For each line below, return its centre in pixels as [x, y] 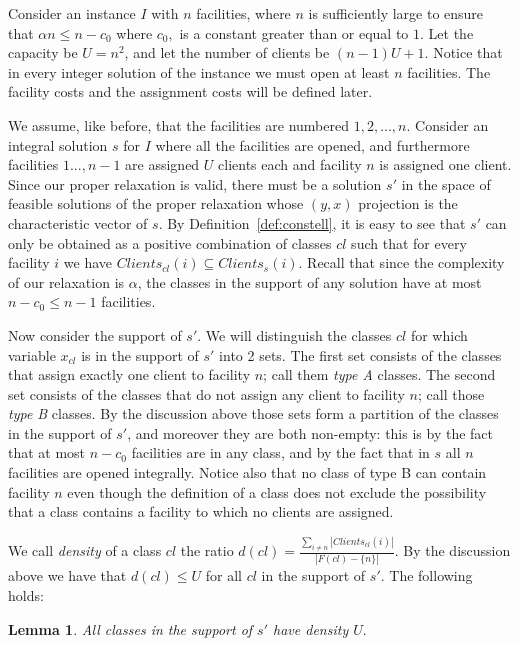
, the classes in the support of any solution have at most [309, 281]
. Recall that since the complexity [401, 262]
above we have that [67, 575]
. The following [426, 575]
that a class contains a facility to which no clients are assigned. [201, 511]
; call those [451, 393]
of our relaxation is [66, 281]
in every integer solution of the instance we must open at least [199, 71]
